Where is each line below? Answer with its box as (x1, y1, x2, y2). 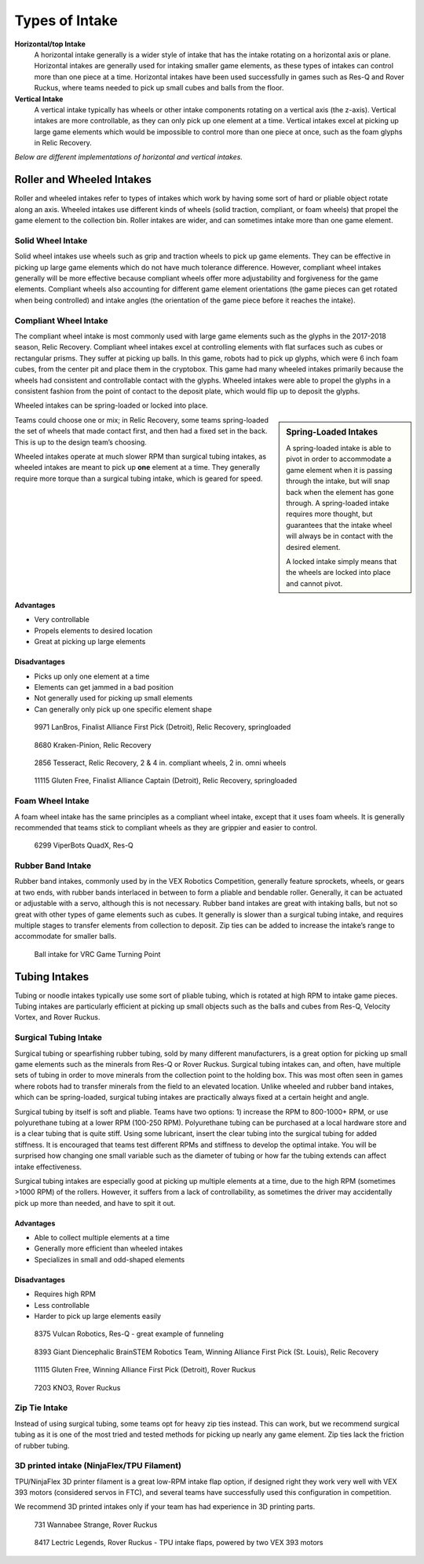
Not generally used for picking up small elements (34, 694, 193, 703)
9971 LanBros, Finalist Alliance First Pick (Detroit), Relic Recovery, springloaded (34, 723, 291, 732)
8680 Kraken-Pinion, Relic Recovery (34, 740, 152, 749)
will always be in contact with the (286, 531, 393, 541)
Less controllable (34, 1300, 90, 1309)
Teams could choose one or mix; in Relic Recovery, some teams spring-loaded (14, 415, 269, 424)
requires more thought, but (286, 509, 373, 518)
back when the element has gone (286, 487, 394, 496)
